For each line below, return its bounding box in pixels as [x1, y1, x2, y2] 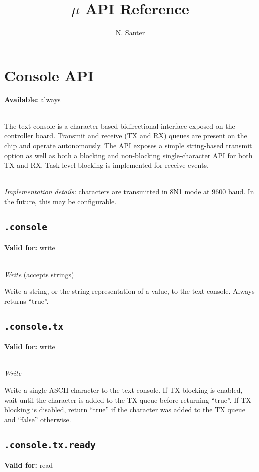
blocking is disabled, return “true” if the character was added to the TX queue [4, 404, 245, 415]
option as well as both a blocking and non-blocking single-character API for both [4, 150, 253, 160]
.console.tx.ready [4, 439, 96, 450]
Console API [4, 65, 94, 85]
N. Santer [115, 27, 145, 38]
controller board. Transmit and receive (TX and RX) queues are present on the [4, 130, 247, 141]
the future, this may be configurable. [4, 196, 117, 206]
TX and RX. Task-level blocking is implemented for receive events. [4, 160, 209, 170]
